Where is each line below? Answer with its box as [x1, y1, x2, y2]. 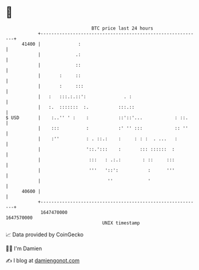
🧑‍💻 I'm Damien [5, 245, 43, 252]
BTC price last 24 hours [91, 25, 153, 31]
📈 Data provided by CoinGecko [5, 231, 84, 238]
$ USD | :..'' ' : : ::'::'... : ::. [5, 114, 188, 121]
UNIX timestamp [102, 219, 140, 226]
